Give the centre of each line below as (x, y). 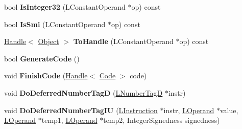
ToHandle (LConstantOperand (123, 41)
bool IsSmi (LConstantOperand (55, 24)
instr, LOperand (189, 110)
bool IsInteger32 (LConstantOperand (65, 7)
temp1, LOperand (69, 120)
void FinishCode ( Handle (46, 76)
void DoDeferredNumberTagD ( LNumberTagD (83, 92)
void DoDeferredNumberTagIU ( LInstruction (81, 110)
